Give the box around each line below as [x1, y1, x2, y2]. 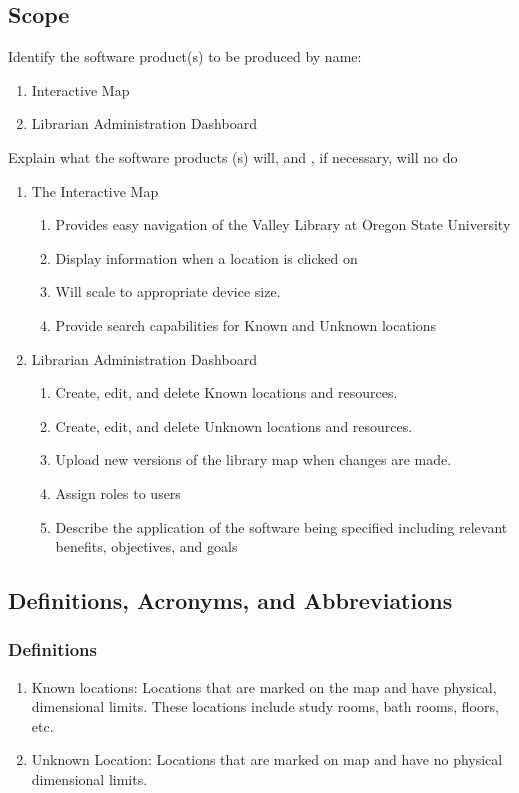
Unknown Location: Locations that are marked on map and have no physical [31, 749, 503, 770]
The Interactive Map [31, 180, 159, 201]
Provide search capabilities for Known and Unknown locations [55, 314, 437, 335]
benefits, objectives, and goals [55, 536, 238, 557]
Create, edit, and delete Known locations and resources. [55, 382, 398, 403]
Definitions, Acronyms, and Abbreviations [8, 585, 453, 616]
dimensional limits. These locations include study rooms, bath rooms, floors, [31, 696, 499, 717]
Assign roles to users [55, 482, 181, 503]
